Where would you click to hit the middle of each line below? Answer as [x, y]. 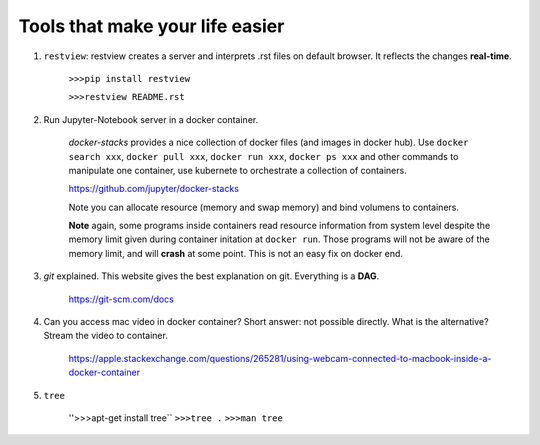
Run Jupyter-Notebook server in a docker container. [151, 119]
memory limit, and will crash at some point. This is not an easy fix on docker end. [236, 253]
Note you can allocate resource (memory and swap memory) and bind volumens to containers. [264, 207]
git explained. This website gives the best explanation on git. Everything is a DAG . [211, 276]
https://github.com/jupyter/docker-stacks [154, 189]
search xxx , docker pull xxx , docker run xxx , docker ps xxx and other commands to [263, 156]
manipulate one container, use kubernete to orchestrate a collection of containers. [237, 170]
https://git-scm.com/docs [121, 299]
